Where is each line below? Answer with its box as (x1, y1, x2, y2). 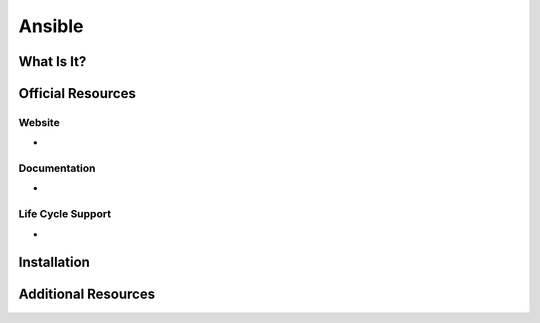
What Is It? (18, 53, 87, 70)
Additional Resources (18, 286, 155, 303)
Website (18, 115, 60, 129)
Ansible (18, 15, 84, 37)
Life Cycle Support (18, 207, 112, 221)
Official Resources (18, 85, 137, 102)
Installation (18, 254, 90, 271)
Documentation (18, 161, 96, 175)
